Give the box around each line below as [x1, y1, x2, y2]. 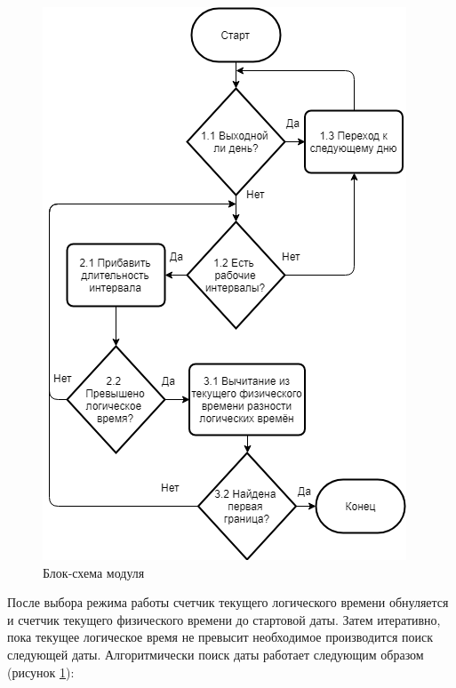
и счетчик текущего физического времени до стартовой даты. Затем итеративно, [7, 610, 441, 628]
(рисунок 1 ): [7, 662, 75, 681]
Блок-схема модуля [43, 563, 145, 581]
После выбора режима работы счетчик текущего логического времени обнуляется [7, 593, 449, 612]
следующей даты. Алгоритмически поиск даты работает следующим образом [7, 644, 424, 663]
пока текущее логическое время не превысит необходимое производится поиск [7, 628, 434, 646]
